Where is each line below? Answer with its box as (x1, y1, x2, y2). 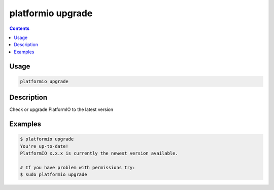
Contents (9, 25, 30, 31)
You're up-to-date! (20, 143, 68, 149)
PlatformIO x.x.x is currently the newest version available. (20, 150, 178, 156)
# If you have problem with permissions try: (20, 165, 135, 170)
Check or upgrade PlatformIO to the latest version (9, 106, 114, 112)
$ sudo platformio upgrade (20, 172, 87, 177)
